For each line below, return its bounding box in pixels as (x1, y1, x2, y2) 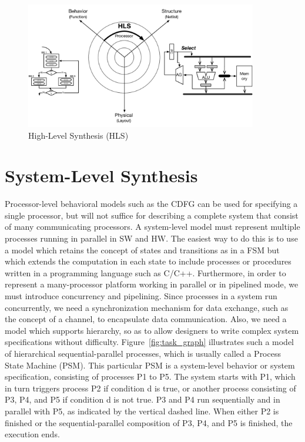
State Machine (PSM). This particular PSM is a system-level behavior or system (5, 359, 295, 371)
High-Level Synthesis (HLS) (28, 129, 129, 141)
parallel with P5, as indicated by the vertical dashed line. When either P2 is (5, 404, 279, 417)
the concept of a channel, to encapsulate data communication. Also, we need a (5, 313, 287, 325)
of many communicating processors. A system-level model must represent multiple (5, 220, 300, 233)
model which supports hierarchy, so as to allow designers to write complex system (5, 324, 299, 336)
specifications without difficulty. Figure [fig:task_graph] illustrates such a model (5, 336, 294, 348)
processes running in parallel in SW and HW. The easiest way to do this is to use (5, 232, 298, 245)
